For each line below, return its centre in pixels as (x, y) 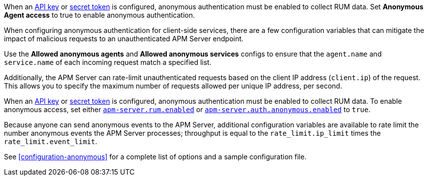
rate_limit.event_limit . (51, 141)
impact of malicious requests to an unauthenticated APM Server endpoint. (124, 39)
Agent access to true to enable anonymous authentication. (99, 15)
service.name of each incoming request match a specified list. (108, 62)
